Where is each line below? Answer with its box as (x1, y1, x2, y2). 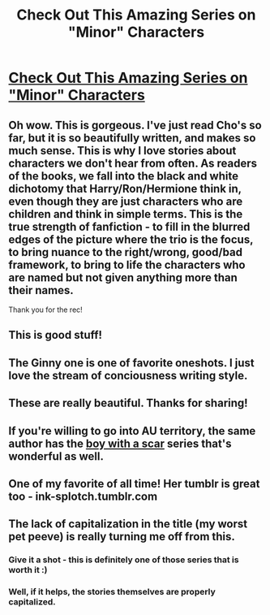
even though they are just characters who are (8, 194, 243, 208)
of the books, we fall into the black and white (8, 169, 239, 183)
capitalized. (8, 596, 57, 608)
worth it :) (8, 565, 48, 576)
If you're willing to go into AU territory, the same (8, 424, 256, 438)
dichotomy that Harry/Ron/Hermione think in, (8, 181, 242, 196)
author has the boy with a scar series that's (8, 436, 232, 450)
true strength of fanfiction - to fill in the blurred (8, 219, 251, 233)
